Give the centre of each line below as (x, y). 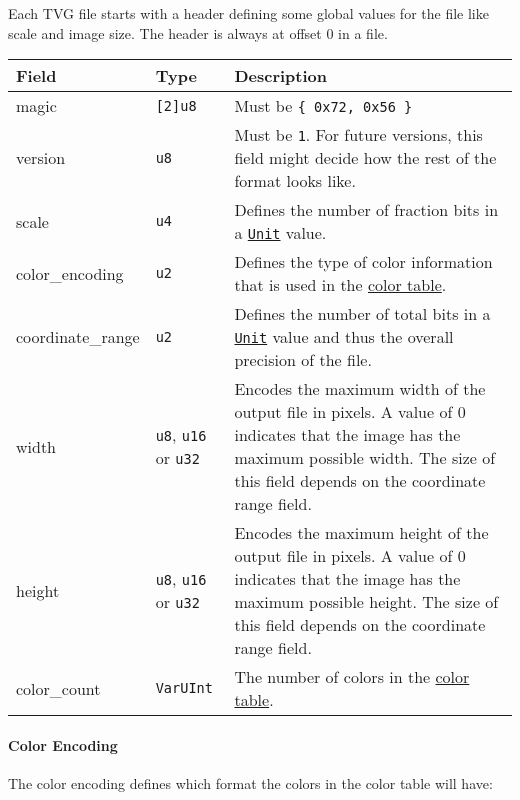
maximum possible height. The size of (366, 602)
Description (281, 76)
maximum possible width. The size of (365, 458)
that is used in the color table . (340, 285)
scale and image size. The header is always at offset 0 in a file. (198, 32)
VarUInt (184, 688)
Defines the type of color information (363, 262)
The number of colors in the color (352, 677)
